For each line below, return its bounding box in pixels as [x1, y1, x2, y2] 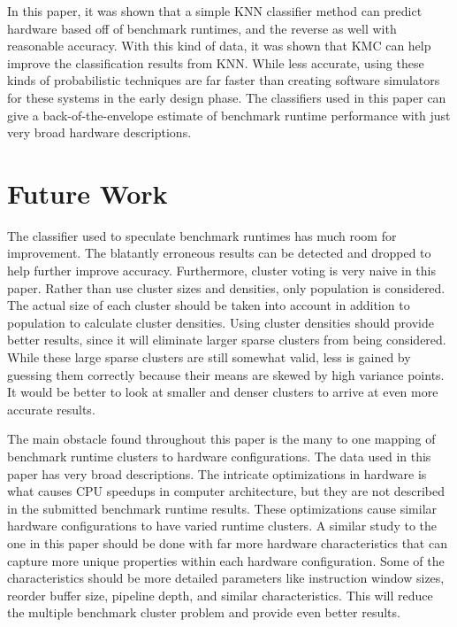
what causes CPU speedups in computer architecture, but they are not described [7, 482, 446, 500]
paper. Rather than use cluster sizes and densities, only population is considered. [7, 278, 446, 297]
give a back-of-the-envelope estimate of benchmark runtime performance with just [7, 105, 451, 124]
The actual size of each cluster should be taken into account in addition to [7, 296, 410, 314]
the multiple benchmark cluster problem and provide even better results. [7, 603, 400, 622]
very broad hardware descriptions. [7, 123, 192, 142]
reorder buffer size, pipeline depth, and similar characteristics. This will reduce [7, 585, 433, 604]
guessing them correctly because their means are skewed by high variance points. [7, 365, 445, 383]
